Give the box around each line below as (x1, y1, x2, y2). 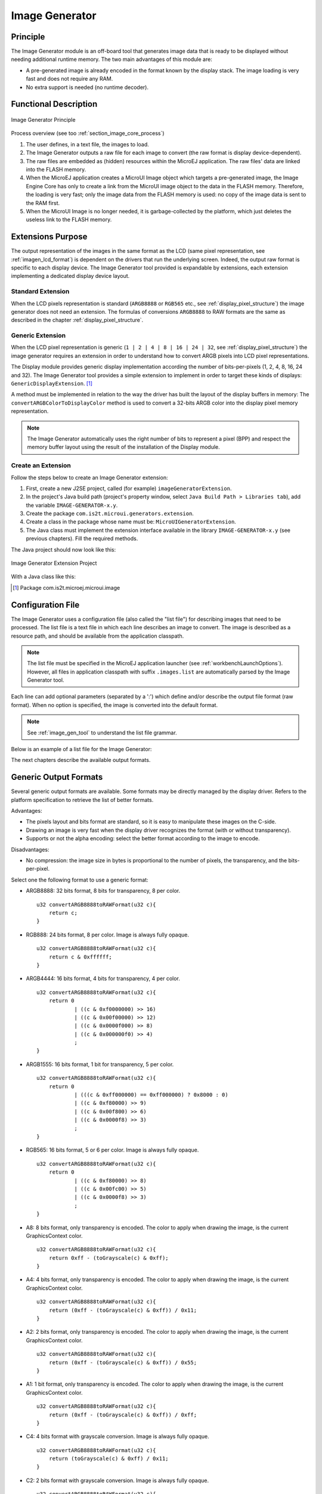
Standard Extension (11, 287, 70, 296)
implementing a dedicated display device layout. (11, 273, 130, 280)
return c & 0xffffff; (48, 953, 113, 960)
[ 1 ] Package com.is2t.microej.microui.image (13, 584, 120, 591)
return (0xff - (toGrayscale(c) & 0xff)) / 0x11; (48, 1306, 197, 1314)
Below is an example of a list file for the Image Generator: (11, 746, 152, 753)
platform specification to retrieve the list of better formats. (11, 796, 154, 803)
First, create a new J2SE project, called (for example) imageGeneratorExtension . (26, 485, 232, 492)
